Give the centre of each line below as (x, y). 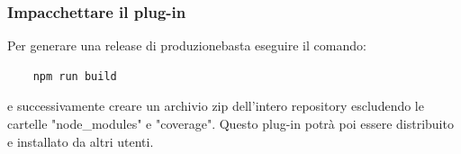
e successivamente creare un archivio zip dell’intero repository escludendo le (216, 106)
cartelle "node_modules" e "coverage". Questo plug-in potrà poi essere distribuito (230, 123)
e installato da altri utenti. (81, 141)
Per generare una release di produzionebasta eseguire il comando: (187, 45)
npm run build (75, 76)
